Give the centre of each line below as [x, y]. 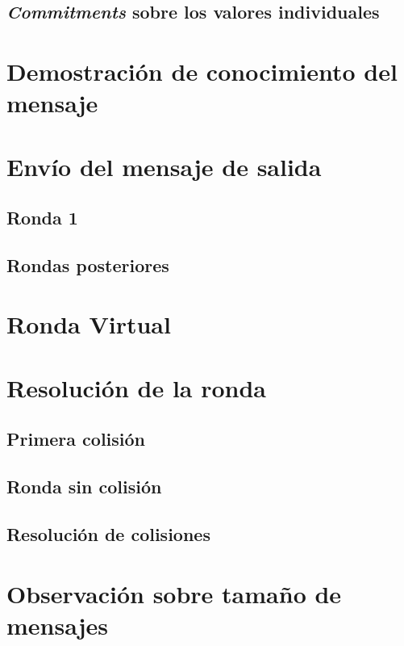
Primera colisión [76, 439]
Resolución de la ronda [137, 387]
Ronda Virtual [89, 324]
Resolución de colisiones [108, 533]
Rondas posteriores [88, 264]
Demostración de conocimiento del [202, 71]
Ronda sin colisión [84, 487]
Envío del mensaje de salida [164, 166]
